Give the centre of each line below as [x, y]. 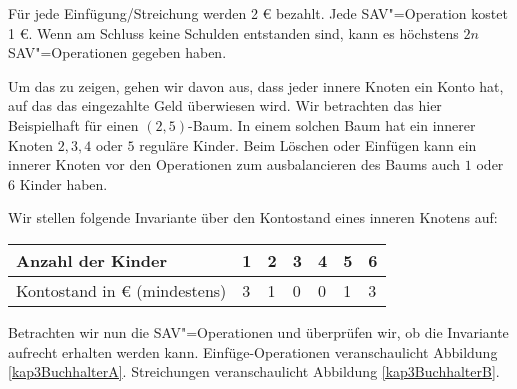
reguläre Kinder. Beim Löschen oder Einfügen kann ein [308, 144]
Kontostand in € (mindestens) [121, 290]
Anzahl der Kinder [92, 260]
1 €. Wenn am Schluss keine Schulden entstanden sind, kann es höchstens [233, 32]
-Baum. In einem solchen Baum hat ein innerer [331, 124]
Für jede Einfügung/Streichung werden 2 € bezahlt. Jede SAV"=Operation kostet [258, 13]
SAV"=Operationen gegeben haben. [117, 52]
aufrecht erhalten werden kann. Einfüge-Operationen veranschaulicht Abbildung [253, 351]
